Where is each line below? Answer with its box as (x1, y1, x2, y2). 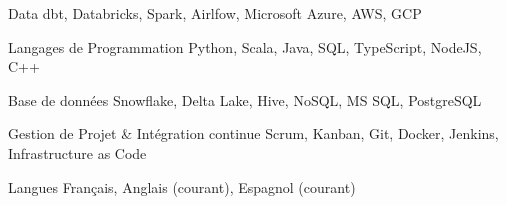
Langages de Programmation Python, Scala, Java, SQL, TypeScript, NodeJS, (8, 36, 482, 57)
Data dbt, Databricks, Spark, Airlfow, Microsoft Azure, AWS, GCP (8, 3, 422, 23)
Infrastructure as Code (8, 142, 147, 163)
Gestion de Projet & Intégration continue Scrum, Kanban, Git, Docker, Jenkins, (8, 123, 499, 144)
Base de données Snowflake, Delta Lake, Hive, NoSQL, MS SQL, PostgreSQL (8, 89, 482, 110)
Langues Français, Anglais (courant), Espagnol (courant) (8, 176, 356, 197)
